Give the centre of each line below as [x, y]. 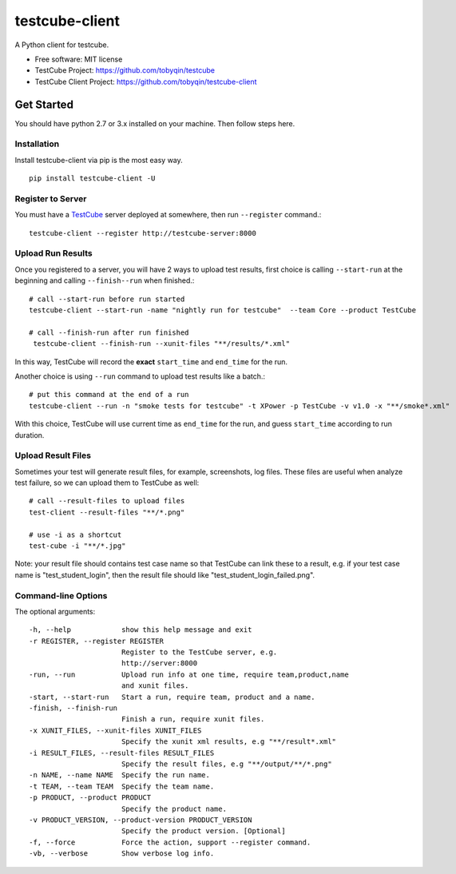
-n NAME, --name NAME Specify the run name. [120, 775]
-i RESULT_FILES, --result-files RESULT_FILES [122, 753]
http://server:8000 [159, 663]
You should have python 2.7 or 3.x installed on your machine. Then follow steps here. [155, 123]
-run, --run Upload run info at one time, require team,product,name [189, 674]
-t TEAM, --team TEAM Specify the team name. [122, 786]
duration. [30, 435]
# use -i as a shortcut [75, 534]
